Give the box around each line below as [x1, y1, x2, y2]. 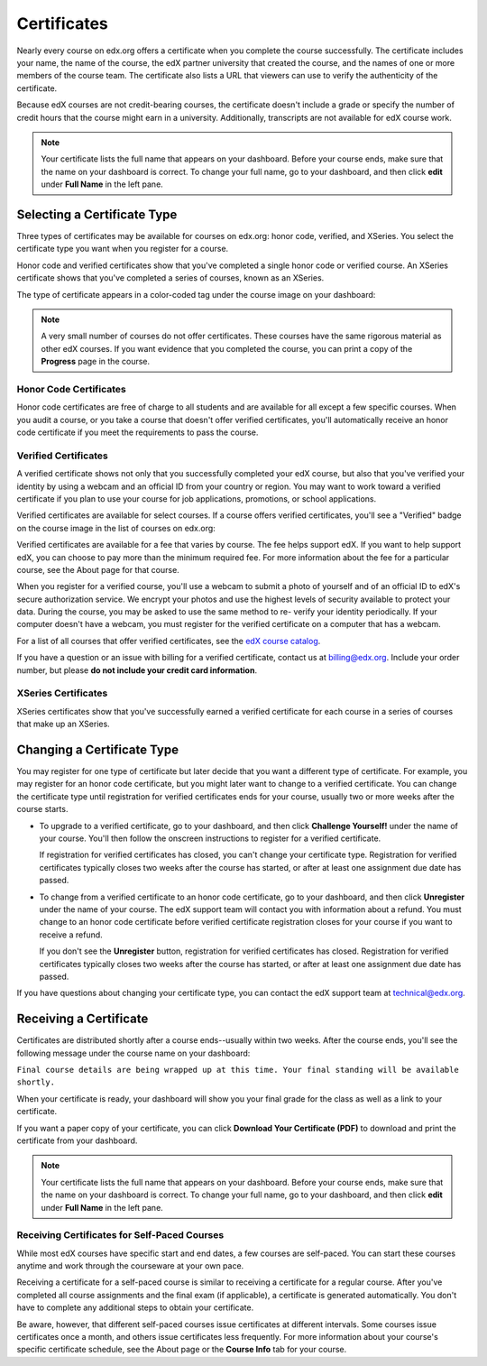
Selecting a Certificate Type [16, 207, 178, 222]
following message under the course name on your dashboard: [16, 1048, 251, 1058]
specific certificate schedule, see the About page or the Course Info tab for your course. [16, 1344, 347, 1355]
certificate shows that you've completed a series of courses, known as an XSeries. [16, 272, 325, 283]
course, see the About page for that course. [16, 564, 179, 575]
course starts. [16, 804, 69, 815]
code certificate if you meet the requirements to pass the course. [16, 427, 259, 438]
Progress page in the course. [41, 356, 151, 367]
